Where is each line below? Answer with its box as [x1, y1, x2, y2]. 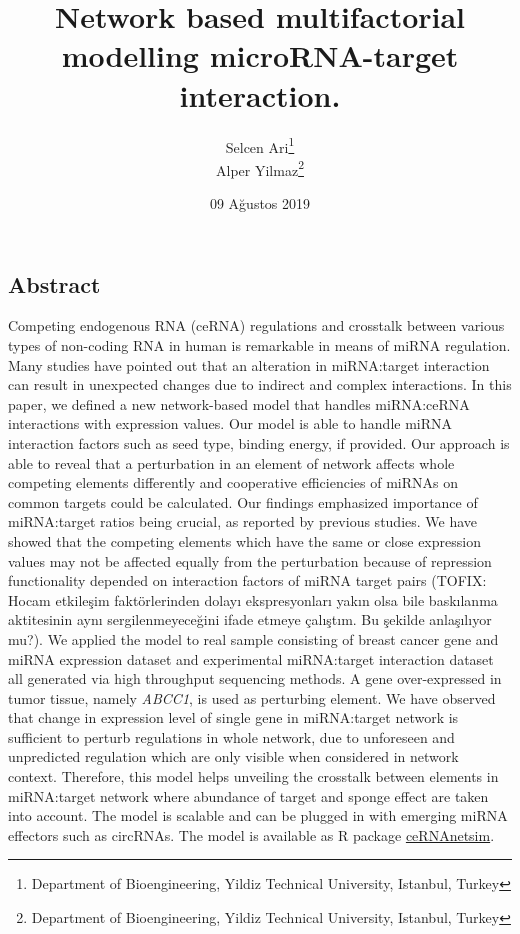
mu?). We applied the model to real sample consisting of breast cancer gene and [8, 628, 499, 649]
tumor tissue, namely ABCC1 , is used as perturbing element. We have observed [8, 687, 496, 708]
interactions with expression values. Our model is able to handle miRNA [8, 413, 453, 434]
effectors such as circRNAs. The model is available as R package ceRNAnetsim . [8, 824, 495, 845]
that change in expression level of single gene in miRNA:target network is [8, 707, 459, 728]
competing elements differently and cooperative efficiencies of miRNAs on [8, 472, 459, 493]
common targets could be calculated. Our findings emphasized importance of [8, 491, 478, 512]
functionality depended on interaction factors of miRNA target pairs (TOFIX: [8, 570, 487, 591]
